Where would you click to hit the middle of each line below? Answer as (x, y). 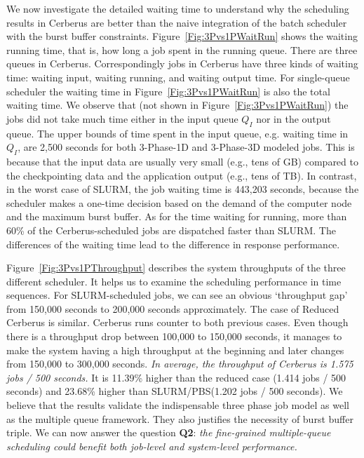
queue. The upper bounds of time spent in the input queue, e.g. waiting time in (177, 133)
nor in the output (294, 118)
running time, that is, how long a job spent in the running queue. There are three (182, 49)
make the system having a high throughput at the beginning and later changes (175, 350)
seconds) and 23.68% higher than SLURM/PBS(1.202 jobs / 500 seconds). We (175, 391)
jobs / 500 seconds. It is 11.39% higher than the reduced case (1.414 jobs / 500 (176, 377)
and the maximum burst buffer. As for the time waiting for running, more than (177, 216)
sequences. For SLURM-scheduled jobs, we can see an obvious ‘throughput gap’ (177, 295)
